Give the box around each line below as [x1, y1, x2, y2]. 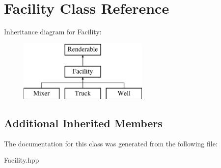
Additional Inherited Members [4, 115, 163, 131]
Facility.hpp [4, 155, 39, 165]
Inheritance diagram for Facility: [4, 27, 102, 37]
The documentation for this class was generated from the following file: [4, 138, 218, 148]
